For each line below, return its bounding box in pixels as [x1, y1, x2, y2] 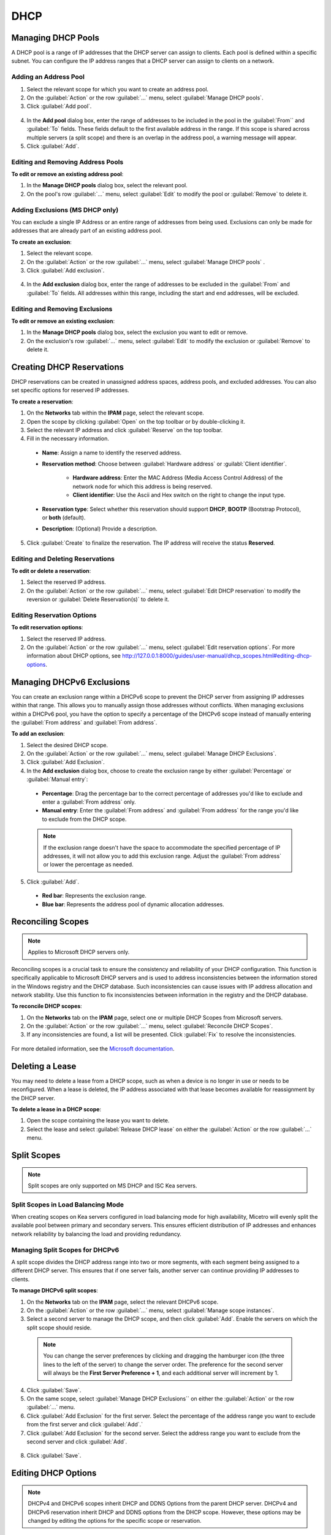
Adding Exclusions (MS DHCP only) [11, 206, 119, 214]
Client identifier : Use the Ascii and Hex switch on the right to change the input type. [72, 491, 286, 499]
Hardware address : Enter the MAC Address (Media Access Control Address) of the [72, 474, 283, 481]
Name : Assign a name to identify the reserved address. [42, 449, 182, 456]
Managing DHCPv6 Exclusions [11, 677, 131, 687]
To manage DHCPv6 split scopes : [11, 1287, 98, 1294]
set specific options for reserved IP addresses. [11, 387, 130, 394]
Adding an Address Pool [11, 72, 85, 81]
